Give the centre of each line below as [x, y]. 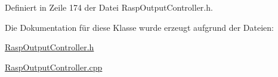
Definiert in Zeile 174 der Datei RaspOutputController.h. [109, 7]
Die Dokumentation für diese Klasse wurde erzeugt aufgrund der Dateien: [139, 27]
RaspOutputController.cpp [54, 67]
